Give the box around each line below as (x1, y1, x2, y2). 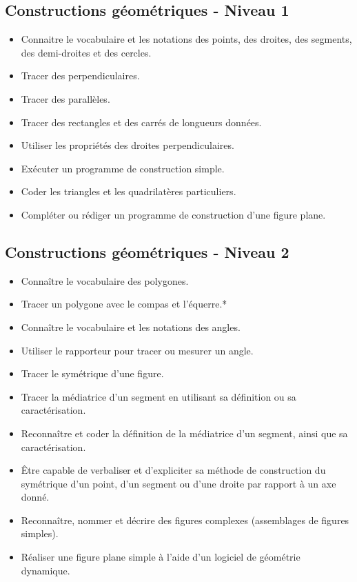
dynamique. (21, 563, 70, 577)
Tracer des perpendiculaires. (21, 68, 140, 83)
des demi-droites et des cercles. (21, 45, 152, 59)
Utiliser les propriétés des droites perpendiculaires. (21, 138, 234, 152)
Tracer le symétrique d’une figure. (21, 366, 164, 381)
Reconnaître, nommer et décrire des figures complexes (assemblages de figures (21, 512, 349, 527)
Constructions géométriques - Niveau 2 (5, 241, 289, 262)
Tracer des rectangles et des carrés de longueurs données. (21, 114, 262, 129)
